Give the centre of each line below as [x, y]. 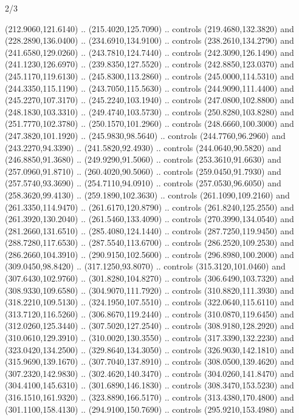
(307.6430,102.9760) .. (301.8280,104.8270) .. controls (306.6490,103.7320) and [149, 278]
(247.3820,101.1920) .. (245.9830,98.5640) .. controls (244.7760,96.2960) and [145, 135]
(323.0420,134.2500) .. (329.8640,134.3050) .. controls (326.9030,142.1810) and [149, 349]
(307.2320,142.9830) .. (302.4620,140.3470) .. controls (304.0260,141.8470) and [149, 373]
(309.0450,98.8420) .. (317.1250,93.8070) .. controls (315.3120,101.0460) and [145, 266]
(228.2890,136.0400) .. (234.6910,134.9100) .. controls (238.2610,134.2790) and [149, 40]
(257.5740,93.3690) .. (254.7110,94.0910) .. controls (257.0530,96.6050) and [143, 183]
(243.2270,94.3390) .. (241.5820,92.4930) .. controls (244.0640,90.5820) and [143, 147]
